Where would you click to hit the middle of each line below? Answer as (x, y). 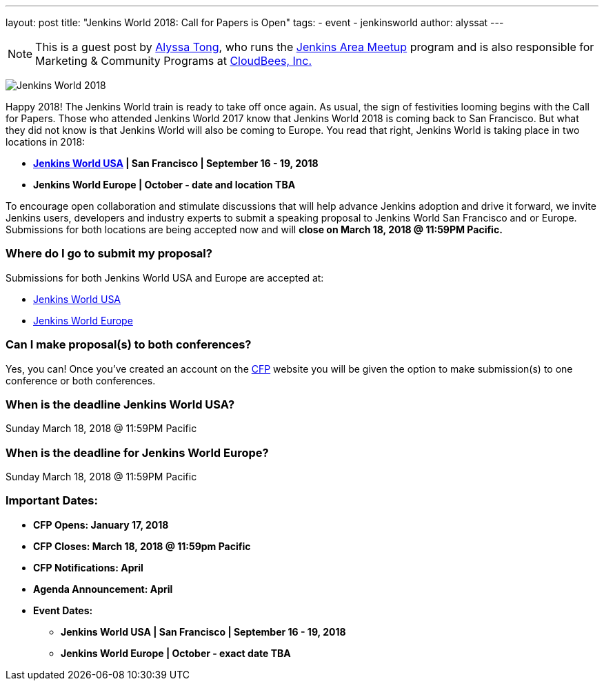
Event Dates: (63, 610)
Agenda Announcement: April (103, 589)
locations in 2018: (46, 142)
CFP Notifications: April (88, 567)
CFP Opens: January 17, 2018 (101, 525)
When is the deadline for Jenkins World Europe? (137, 452)
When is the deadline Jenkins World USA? (120, 404)
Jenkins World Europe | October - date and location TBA (164, 185)
